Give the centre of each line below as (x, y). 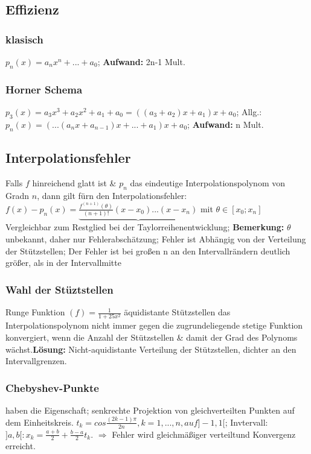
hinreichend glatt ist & (74, 182)
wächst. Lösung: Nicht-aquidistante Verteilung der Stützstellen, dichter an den (151, 349)
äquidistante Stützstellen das (177, 312)
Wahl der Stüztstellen (59, 289)
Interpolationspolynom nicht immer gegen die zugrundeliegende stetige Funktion (154, 325)
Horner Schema (44, 89)
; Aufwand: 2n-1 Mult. (141, 61)
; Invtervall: (246, 422)
